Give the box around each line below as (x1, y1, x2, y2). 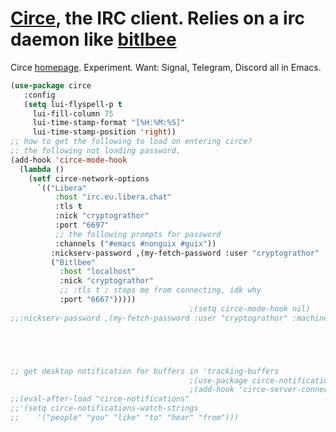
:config (23, 90, 56, 100)
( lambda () (19, 164, 65, 174)
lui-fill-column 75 (32, 108, 114, 119)
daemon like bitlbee (10, 28, 177, 51)
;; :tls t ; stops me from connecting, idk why (59, 285, 262, 296)
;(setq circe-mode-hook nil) (189, 303, 311, 314)
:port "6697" (54, 220, 110, 231)
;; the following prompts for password (54, 229, 222, 239)
